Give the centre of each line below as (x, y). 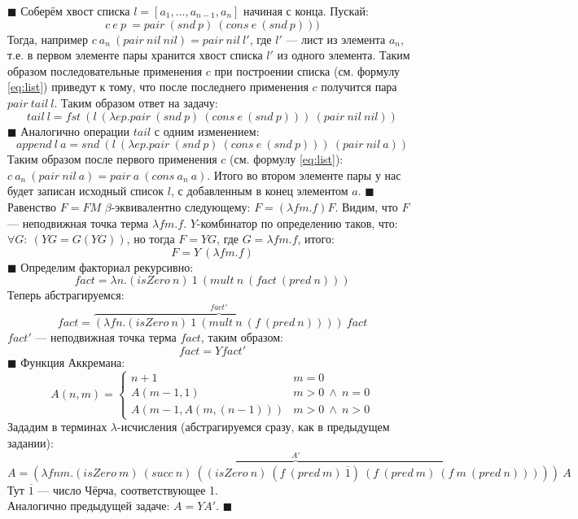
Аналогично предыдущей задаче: (89, 506)
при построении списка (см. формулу (307, 70)
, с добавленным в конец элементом (259, 191)
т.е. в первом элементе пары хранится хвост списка (135, 55)
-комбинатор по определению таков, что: (297, 222)
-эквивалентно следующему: (181, 206)
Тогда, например (48, 39)
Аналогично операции (75, 131)
